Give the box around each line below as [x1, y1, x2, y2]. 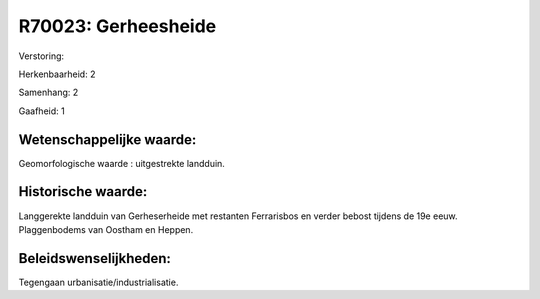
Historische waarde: [18, 183, 148, 200]
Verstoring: [18, 50, 65, 62]
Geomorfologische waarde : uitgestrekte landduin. [18, 157, 225, 169]
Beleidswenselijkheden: [18, 250, 172, 267]
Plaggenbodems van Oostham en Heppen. [18, 223, 194, 235]
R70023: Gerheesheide [18, 15, 217, 37]
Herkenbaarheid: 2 [18, 68, 96, 80]
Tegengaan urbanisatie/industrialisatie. [18, 276, 179, 288]
